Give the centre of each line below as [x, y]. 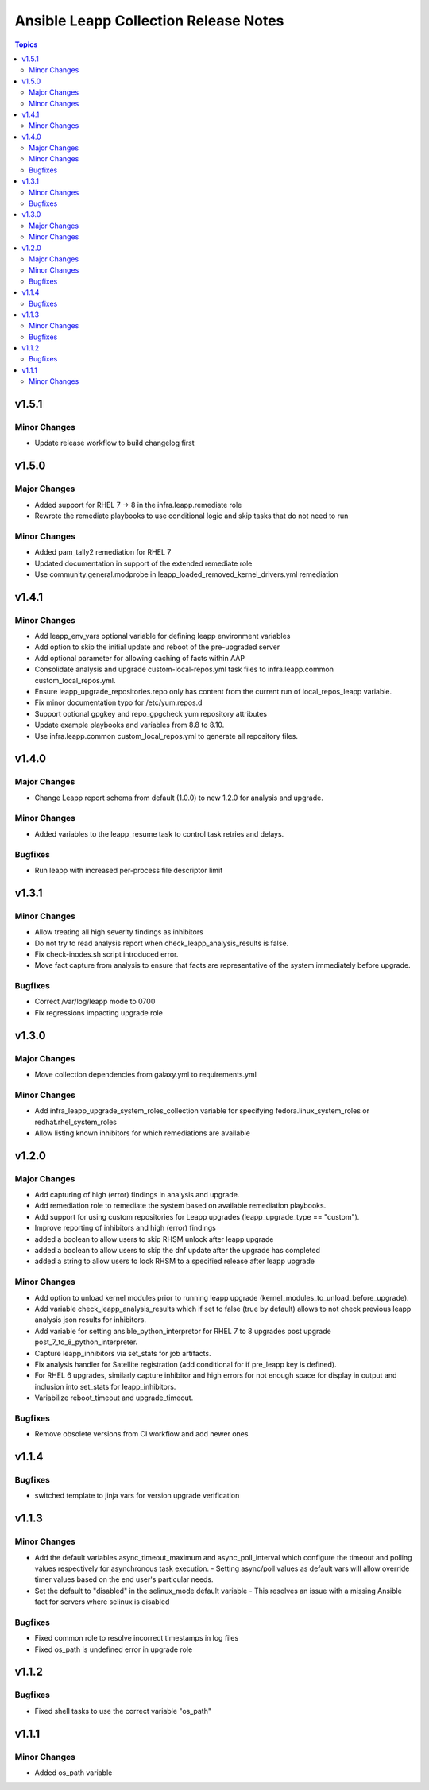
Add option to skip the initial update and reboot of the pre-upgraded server [157, 647]
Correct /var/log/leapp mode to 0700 [95, 1002]
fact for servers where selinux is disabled [102, 1602]
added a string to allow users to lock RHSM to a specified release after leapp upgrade [175, 1261]
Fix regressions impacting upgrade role [99, 1012]
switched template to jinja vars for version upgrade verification [137, 1496]
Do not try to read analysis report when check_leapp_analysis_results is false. [162, 943]
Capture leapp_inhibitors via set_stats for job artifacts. [123, 1353]
